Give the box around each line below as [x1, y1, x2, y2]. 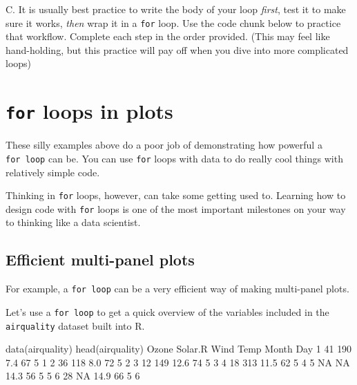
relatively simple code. [6, 165, 100, 179]
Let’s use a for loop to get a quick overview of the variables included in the [6, 304, 329, 319]
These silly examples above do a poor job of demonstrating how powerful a [6, 138, 322, 152]
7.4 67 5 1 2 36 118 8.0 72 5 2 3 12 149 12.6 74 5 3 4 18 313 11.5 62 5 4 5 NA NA [6, 355, 350, 369]
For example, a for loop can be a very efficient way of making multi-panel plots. [6, 281, 349, 296]
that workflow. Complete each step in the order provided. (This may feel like [6, 29, 330, 44]
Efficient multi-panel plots [6, 249, 195, 270]
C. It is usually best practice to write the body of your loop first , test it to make [6, 2, 346, 16]
